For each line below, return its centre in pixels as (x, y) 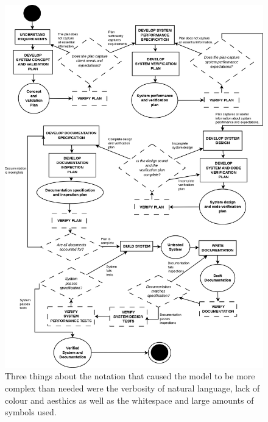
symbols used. (31, 412)
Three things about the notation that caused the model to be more (130, 376)
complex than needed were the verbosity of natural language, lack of (132, 388)
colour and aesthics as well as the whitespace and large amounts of (129, 400)
